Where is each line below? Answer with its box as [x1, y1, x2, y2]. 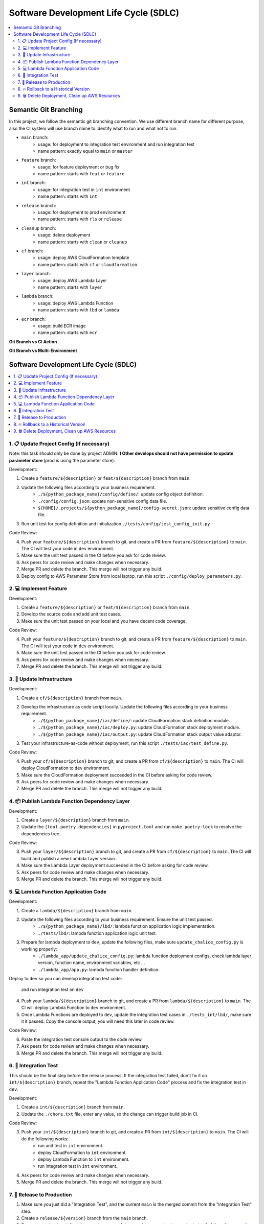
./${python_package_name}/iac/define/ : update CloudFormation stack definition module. [38, 717, 230, 723]
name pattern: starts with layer [38, 284, 103, 290]
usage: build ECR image [38, 323, 86, 329]
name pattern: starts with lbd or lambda [38, 307, 120, 313]
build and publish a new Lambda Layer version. [21, 855, 116, 861]
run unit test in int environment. [38, 1143, 104, 1149]
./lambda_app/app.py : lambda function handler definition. [38, 966, 160, 972]
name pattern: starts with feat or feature [38, 171, 125, 177]
